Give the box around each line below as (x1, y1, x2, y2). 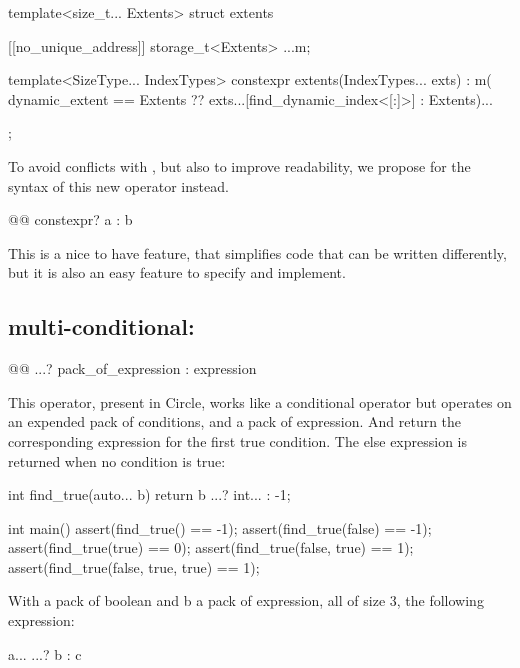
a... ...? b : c (8, 643, 82, 664)
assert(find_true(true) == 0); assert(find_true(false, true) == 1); (8, 537, 414, 558)
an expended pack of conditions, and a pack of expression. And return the (8, 411, 462, 432)
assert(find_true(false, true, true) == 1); (8, 556, 260, 577)
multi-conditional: (8, 311, 195, 342)
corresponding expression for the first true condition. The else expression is (8, 430, 468, 451)
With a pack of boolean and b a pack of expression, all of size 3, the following (8, 590, 484, 611)
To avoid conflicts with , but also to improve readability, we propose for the (8, 155, 471, 176)
